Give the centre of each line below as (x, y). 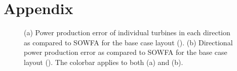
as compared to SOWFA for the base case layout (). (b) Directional (128, 42)
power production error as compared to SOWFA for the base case (126, 52)
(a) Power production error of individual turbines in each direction (127, 32)
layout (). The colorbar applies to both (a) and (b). (104, 62)
